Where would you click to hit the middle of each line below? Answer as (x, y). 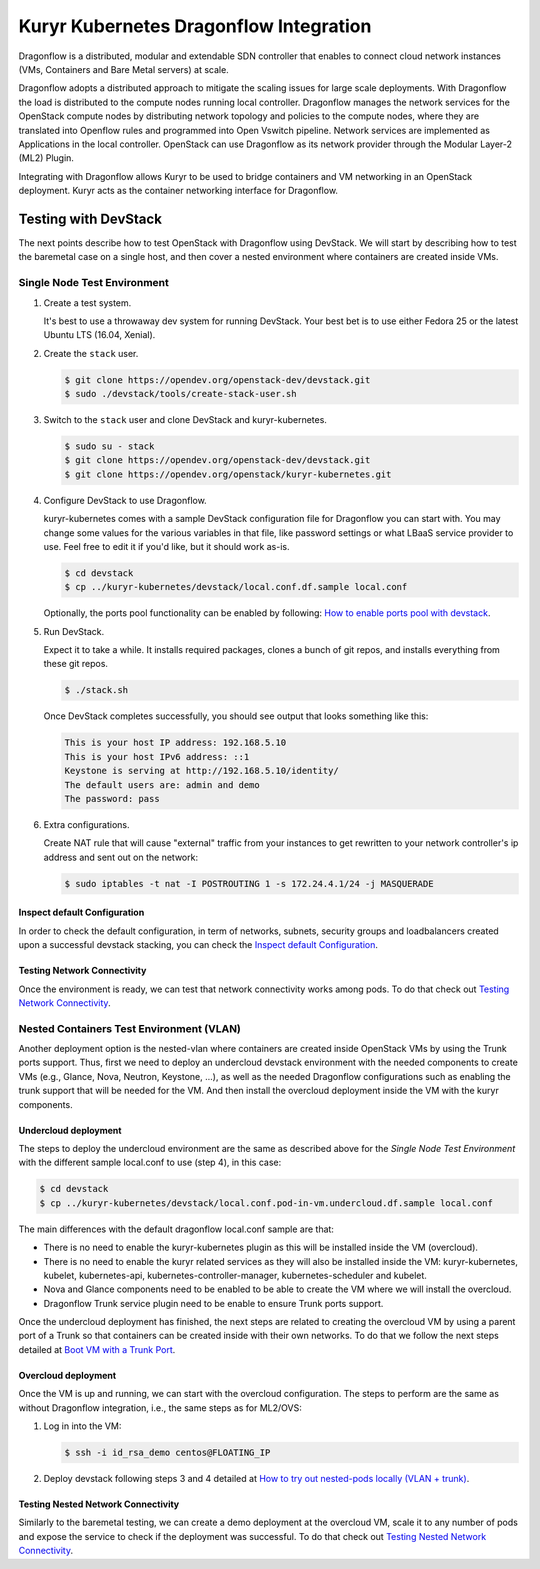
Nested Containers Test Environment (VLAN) (130, 1028)
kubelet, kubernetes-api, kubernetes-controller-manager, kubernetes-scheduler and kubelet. (235, 1275)
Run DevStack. (74, 631)
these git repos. (76, 664)
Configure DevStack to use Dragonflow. (125, 500)
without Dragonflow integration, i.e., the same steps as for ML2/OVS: (160, 1407)
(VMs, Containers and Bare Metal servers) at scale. (123, 69)
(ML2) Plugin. (46, 158)
